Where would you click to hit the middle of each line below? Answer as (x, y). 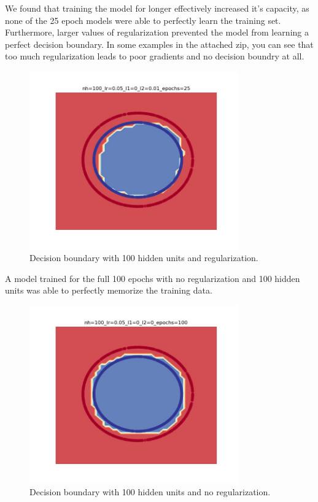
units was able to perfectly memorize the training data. (109, 290)
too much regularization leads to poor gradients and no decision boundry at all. (155, 56)
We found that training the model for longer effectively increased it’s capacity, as (157, 8)
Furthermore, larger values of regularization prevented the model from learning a (157, 32)
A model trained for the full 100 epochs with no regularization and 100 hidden (153, 278)
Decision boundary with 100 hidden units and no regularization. (150, 492)
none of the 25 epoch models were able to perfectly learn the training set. (143, 20)
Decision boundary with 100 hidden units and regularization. (144, 258)
